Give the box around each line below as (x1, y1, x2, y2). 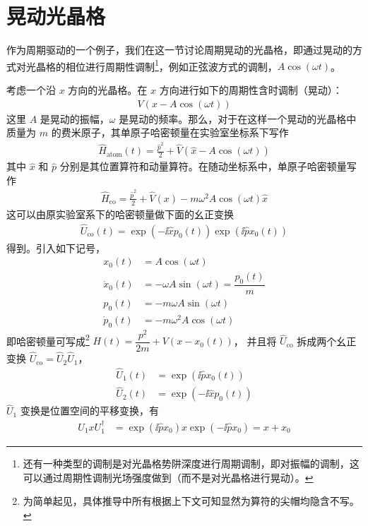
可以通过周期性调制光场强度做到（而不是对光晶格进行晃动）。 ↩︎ (23, 470, 314, 484)
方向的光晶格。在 (68, 82, 148, 97)
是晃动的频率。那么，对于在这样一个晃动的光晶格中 (119, 111, 357, 126)
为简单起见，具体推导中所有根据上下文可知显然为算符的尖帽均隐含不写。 (23, 494, 360, 508)
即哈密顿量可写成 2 (6, 331, 90, 348)
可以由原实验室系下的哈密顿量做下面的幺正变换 (16, 206, 234, 221)
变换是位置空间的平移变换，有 (20, 403, 159, 418)
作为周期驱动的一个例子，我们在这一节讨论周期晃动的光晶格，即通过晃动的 (6, 42, 352, 57)
